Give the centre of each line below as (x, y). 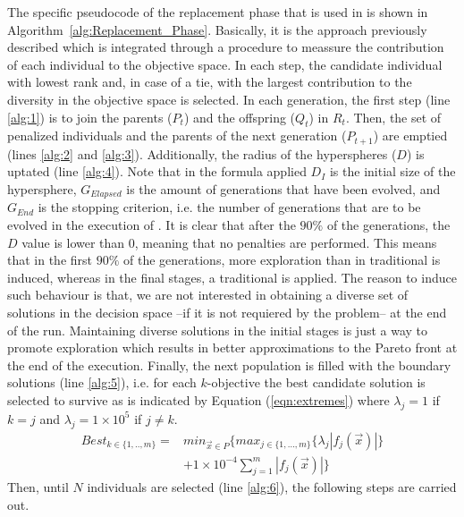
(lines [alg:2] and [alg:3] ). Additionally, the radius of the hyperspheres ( (202, 153)
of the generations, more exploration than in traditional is (282, 260)
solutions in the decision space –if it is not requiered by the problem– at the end (227, 313)
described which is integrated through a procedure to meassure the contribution (226, 47)
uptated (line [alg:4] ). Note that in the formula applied (157, 171)
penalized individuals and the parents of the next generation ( (177, 136)
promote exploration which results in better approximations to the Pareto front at (232, 347)
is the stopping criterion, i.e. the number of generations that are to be (229, 207)
